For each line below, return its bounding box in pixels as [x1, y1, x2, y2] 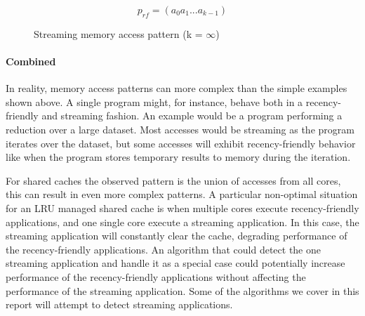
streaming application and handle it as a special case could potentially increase [6, 256, 345, 270]
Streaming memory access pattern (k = [34, 26, 203, 41]
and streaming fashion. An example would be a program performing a [41, 108, 343, 123]
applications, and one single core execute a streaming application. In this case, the [6, 214, 359, 229]
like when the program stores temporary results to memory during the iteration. [6, 150, 351, 164]
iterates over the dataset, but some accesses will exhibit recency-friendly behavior [6, 136, 356, 150]
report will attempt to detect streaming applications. [6, 297, 233, 312]
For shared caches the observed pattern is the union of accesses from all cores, [6, 173, 341, 187]
